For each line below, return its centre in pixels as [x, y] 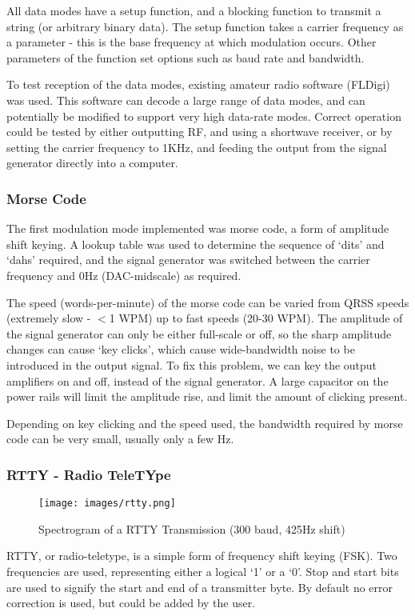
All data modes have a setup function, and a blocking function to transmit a [194, 10]
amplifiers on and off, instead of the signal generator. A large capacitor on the [198, 380]
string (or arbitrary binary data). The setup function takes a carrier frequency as [205, 26]
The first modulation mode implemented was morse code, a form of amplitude [198, 228]
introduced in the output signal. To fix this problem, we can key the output [192, 364]
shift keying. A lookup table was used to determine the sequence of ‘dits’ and [196, 244]
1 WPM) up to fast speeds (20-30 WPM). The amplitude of [256, 318]
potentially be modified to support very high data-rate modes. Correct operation [204, 116]
